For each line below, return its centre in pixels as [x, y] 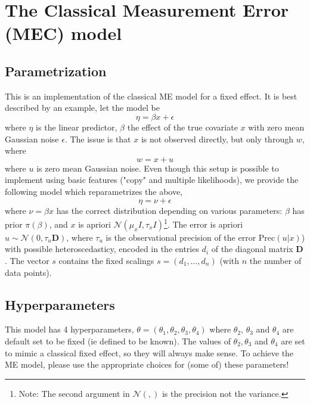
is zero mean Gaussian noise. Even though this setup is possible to [158, 168]
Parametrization [56, 71]
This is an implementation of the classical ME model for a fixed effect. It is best [151, 96]
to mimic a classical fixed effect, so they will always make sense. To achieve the [149, 352]
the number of [275, 260]
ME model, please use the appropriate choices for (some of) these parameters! [147, 364]
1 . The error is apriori [204, 223]
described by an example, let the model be [82, 108]
